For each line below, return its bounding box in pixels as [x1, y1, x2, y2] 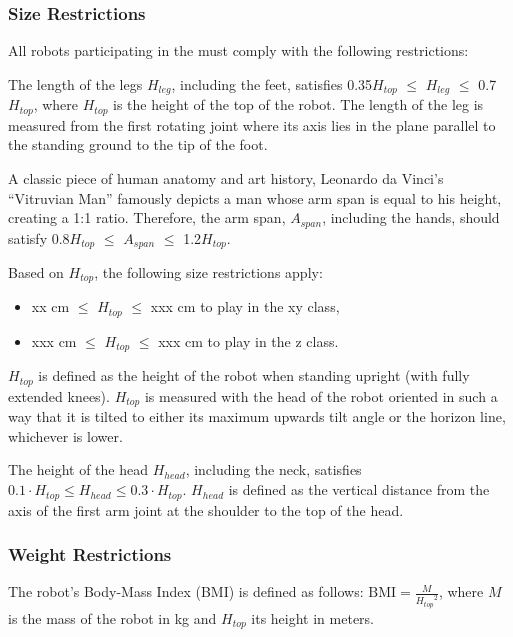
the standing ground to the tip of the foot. [8, 134, 268, 155]
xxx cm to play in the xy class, [150, 296, 340, 317]
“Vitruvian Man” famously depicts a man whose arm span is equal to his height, [8, 187, 502, 208]
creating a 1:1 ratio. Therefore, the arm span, [8, 207, 286, 228]
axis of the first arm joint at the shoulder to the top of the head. [8, 499, 404, 520]
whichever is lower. [8, 425, 123, 446]
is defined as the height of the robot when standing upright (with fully [38, 365, 470, 386]
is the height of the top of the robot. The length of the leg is [113, 94, 484, 115]
